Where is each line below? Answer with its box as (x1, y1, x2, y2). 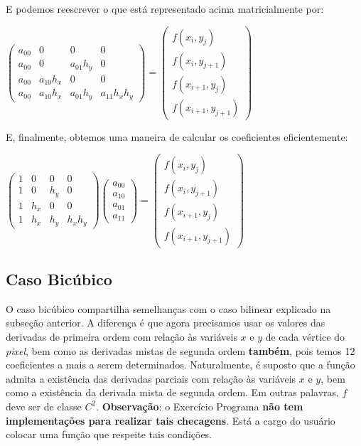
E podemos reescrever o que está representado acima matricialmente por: (6, 1, 324, 16)
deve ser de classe (6, 398, 82, 413)
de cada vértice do (265, 329, 345, 344)
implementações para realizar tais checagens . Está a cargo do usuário (6, 413, 335, 428)
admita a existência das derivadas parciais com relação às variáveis (6, 371, 296, 386)
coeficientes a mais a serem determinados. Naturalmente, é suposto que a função (6, 357, 355, 372)
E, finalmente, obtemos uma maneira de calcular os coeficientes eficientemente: (6, 129, 348, 144)
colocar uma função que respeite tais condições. (6, 427, 212, 442)
